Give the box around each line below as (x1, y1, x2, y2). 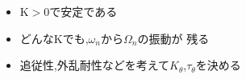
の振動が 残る (137, 30, 210, 46)
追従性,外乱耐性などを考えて (19, 57, 169, 73)
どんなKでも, (19, 30, 89, 46)
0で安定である (44, 3, 118, 19)
